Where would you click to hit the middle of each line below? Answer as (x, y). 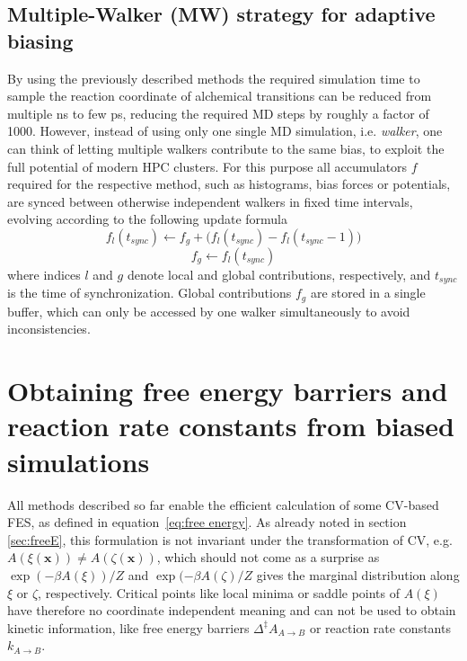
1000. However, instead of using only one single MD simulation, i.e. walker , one (225, 131)
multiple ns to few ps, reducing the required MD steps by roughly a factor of (218, 113)
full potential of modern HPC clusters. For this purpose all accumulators (207, 166)
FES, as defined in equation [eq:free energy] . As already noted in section (207, 522)
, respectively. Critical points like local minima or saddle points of (219, 592)
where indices (44, 274)
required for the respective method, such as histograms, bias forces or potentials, (229, 184)
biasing (40, 40)
